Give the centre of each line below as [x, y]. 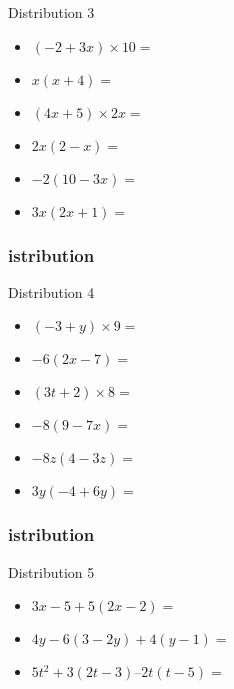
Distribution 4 [51, 291]
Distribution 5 [51, 571]
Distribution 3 [51, 12]
